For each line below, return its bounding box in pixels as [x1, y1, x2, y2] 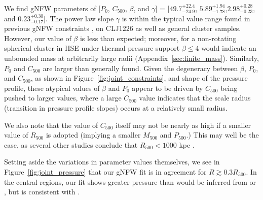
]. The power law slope [43, 13, 114, 23]
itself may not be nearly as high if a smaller [116, 119, 251, 130]
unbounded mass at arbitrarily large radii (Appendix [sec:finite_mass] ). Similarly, [4, 52, 259, 63]
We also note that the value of [4, 119, 98, 130]
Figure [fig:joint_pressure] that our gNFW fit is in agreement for [4, 166, 207, 177]
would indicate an [201, 43, 256, 53]
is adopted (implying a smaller [46, 129, 141, 140]
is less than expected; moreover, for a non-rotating [80, 32, 237, 43]
